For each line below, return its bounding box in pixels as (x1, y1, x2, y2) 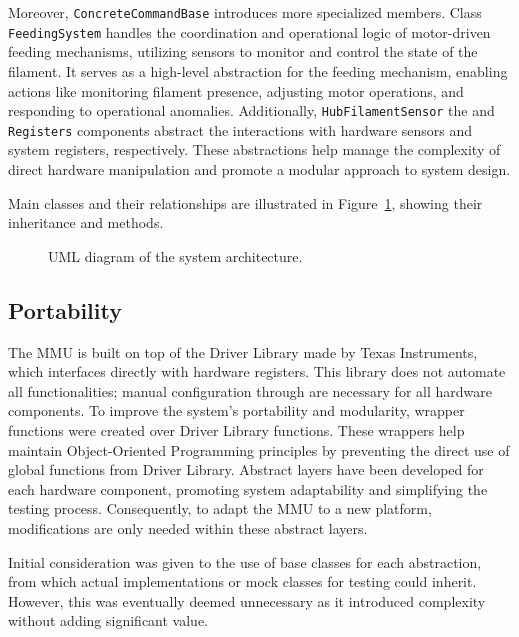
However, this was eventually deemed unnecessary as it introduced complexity (8, 590, 486, 611)
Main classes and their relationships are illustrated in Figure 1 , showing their (8, 192, 483, 213)
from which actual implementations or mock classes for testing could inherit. (8, 571, 477, 592)
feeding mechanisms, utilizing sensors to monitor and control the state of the (8, 41, 478, 62)
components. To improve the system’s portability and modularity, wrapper (8, 400, 465, 421)
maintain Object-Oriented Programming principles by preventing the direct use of (8, 439, 510, 460)
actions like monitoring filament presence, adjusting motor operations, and (8, 80, 464, 101)
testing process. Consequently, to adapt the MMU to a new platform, (8, 498, 432, 519)
